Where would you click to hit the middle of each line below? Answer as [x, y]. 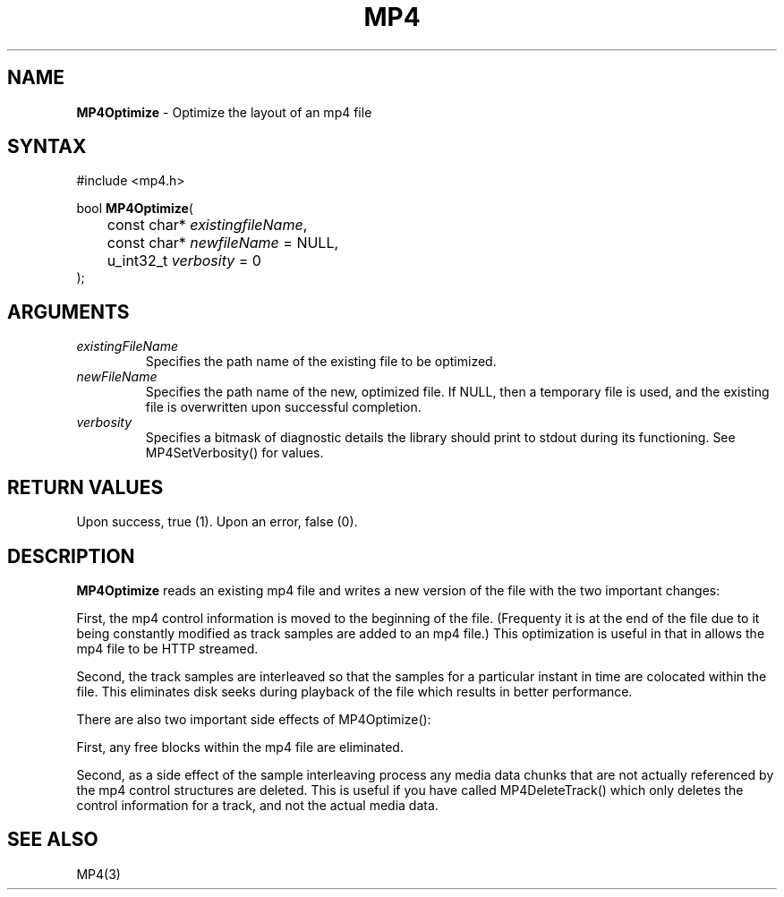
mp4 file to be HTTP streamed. [167, 648]
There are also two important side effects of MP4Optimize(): [254, 719]
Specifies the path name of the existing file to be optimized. [321, 362]
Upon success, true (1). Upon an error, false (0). [217, 522]
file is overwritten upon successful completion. [283, 407]
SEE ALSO [53, 840]
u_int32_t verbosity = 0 [184, 261]
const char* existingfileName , [207, 225]
